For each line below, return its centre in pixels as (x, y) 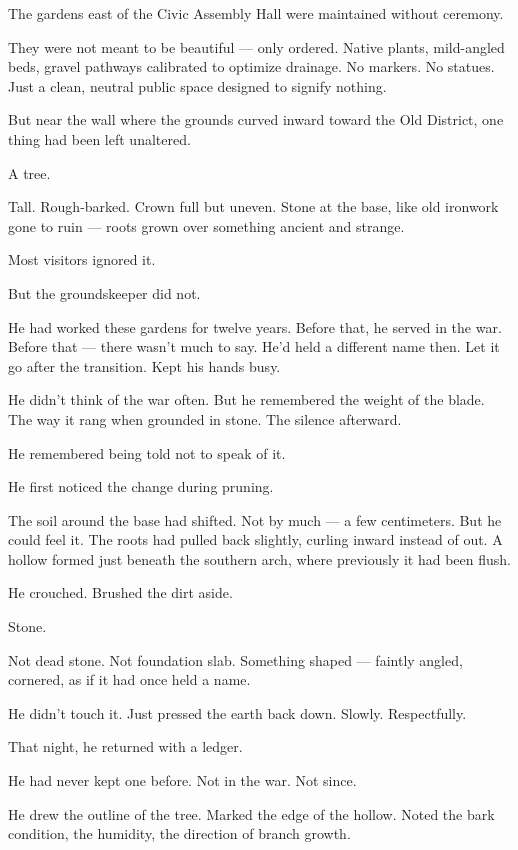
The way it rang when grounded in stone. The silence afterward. (205, 418)
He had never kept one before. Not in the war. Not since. (182, 780)
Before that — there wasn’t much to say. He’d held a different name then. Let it (254, 346)
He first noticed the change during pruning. (141, 486)
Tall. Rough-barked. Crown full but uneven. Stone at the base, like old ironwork (253, 206)
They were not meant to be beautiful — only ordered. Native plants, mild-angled (256, 46)
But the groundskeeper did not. (104, 292)
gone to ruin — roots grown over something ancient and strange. (206, 225)
